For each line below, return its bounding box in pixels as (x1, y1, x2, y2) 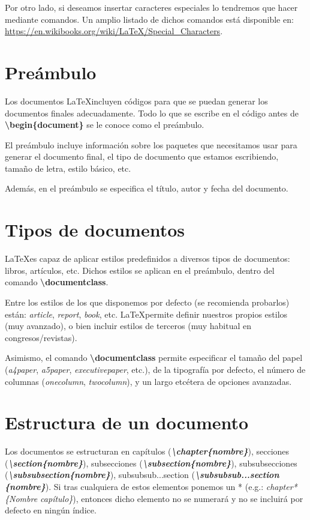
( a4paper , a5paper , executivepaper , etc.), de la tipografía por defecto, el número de (5, 363, 306, 375)
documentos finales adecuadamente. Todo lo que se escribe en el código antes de (5, 106, 299, 119)
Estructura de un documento (5, 410, 249, 435)
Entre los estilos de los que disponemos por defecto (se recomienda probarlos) (5, 295, 290, 308)
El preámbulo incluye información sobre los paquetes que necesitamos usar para (5, 138, 297, 151)
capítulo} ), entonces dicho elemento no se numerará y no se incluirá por (40, 492, 303, 504)
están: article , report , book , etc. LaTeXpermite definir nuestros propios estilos (5, 307, 288, 320)
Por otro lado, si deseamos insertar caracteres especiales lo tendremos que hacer (5, 1, 298, 13)
